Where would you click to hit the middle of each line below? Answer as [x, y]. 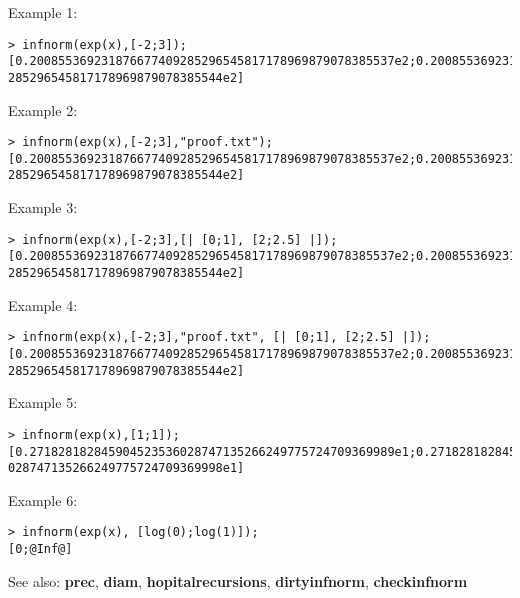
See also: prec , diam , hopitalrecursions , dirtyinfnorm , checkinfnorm [238, 580]
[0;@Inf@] [40, 549]
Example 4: [43, 304]
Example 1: [43, 12]
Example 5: [43, 402]
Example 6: [43, 499]
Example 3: [43, 207]
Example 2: [43, 109]
